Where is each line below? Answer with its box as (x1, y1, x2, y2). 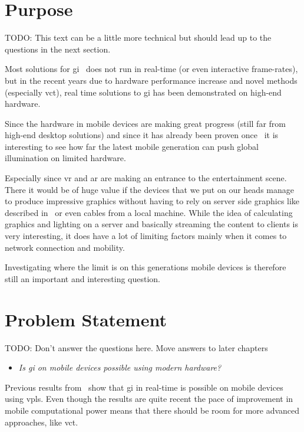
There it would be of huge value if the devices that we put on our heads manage (5, 183, 294, 195)
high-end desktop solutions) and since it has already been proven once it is (5, 129, 279, 141)
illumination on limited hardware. (5, 152, 126, 164)
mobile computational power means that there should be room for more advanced (5, 404, 300, 416)
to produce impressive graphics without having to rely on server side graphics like (5, 195, 300, 207)
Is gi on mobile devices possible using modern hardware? (18, 361, 222, 374)
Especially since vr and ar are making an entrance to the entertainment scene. (5, 172, 287, 184)
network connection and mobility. (5, 241, 125, 253)
